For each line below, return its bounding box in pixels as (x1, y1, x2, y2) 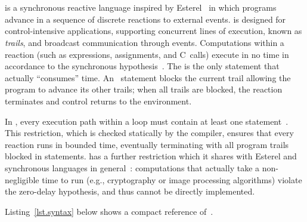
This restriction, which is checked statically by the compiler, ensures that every (5, 127, 294, 139)
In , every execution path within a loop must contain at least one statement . (5, 115, 289, 127)
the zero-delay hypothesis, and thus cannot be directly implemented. (5, 185, 255, 198)
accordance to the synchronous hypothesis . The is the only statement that (5, 60, 280, 72)
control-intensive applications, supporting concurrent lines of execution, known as (5, 24, 302, 37)
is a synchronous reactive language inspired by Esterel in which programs (5, 1, 277, 14)
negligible (5, 173, 39, 186)
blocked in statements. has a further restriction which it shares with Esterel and (5, 150, 297, 162)
